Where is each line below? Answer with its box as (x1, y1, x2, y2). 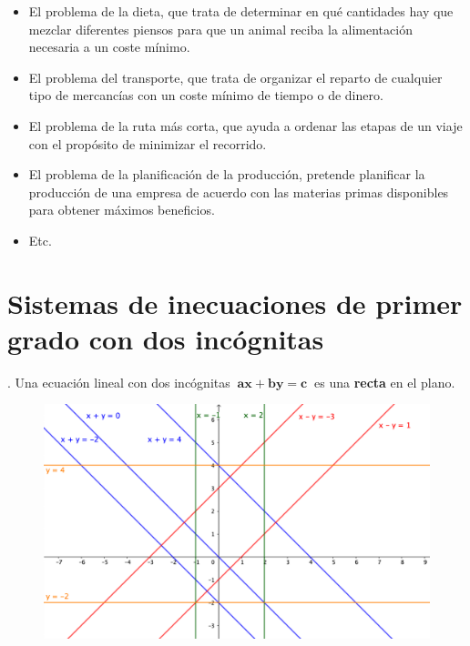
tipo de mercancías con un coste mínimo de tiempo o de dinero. (28, 86, 383, 105)
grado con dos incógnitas (7, 319, 324, 357)
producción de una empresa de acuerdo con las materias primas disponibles (28, 182, 449, 201)
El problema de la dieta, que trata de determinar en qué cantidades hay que (28, 2, 454, 20)
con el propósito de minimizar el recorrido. (28, 134, 267, 153)
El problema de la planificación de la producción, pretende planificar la (28, 165, 425, 184)
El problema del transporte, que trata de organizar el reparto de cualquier (28, 67, 443, 86)
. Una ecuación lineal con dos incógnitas (7, 372, 230, 391)
